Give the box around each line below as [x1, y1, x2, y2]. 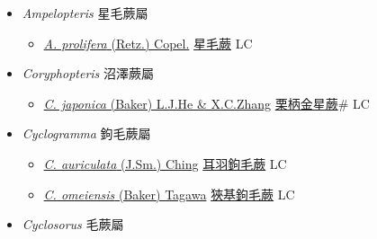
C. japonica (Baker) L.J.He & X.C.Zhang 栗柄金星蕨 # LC [43, 93, 370, 112]
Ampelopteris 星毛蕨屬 [22, 4, 148, 22]
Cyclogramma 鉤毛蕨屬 [22, 124, 151, 143]
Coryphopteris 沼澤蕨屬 [22, 64, 154, 83]
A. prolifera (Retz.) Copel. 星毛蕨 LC [43, 33, 253, 52]
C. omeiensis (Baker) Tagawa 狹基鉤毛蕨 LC [43, 184, 295, 203]
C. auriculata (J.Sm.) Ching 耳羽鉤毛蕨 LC [43, 154, 287, 173]
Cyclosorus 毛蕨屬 [22, 215, 124, 234]
